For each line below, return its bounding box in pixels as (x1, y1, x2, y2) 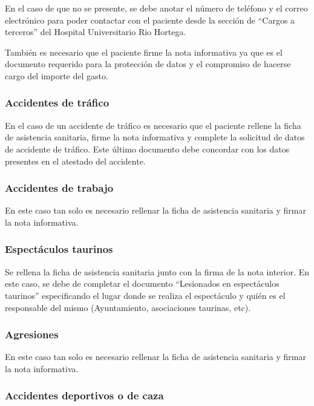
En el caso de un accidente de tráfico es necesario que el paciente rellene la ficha (5, 119, 301, 131)
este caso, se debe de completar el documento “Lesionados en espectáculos (5, 277, 280, 290)
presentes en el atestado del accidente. (5, 154, 146, 167)
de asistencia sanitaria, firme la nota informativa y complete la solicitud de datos (5, 131, 305, 143)
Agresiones (5, 327, 59, 342)
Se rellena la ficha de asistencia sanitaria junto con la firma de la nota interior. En (5, 265, 310, 278)
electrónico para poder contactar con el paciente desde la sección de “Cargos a (5, 13, 295, 26)
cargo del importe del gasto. (5, 69, 108, 82)
